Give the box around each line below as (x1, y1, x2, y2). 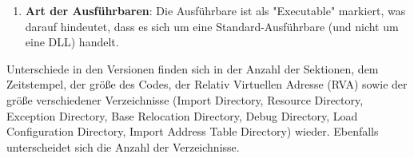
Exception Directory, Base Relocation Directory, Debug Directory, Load (6, 107, 358, 124)
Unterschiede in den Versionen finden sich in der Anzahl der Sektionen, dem (6, 60, 379, 77)
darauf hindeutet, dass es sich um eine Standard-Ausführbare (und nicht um (25, 18, 399, 34)
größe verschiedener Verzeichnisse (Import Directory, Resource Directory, (6, 91, 364, 108)
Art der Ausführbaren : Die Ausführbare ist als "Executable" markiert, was (25, 2, 406, 18)
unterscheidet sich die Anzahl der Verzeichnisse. (6, 138, 240, 155)
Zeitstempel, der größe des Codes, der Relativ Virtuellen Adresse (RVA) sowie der (6, 76, 408, 93)
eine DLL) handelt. (25, 34, 119, 50)
